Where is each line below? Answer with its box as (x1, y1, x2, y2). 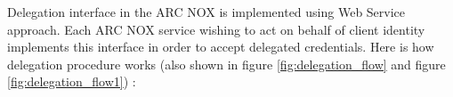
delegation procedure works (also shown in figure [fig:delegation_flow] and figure (7, 54, 446, 73)
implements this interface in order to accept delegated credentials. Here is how (7, 37, 434, 56)
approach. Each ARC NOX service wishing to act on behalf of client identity (7, 20, 425, 38)
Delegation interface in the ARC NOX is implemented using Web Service (7, 3, 406, 20)
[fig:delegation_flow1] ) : (7, 72, 136, 91)
